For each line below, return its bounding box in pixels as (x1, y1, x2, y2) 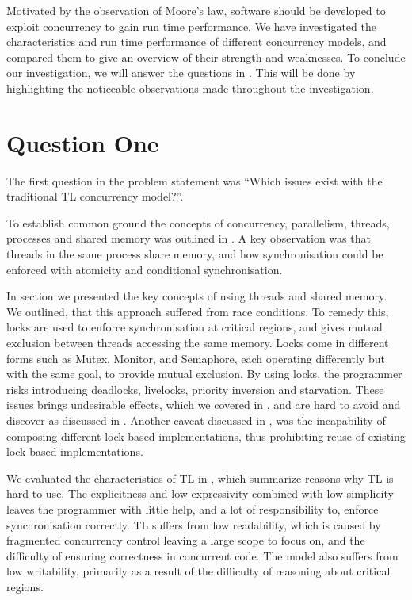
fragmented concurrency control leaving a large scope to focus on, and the (6, 532, 365, 548)
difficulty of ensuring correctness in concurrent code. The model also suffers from (6, 547, 399, 564)
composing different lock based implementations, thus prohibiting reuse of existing (6, 427, 406, 444)
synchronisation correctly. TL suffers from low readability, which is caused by (6, 516, 381, 533)
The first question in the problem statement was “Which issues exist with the (6, 172, 383, 189)
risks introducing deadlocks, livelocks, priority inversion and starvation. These (6, 380, 384, 397)
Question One (6, 126, 159, 159)
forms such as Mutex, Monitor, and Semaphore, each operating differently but (6, 350, 386, 366)
